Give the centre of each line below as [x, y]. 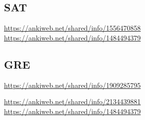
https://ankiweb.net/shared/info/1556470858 [72, 28]
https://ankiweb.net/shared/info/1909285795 [72, 85]
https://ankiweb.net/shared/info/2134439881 [72, 101]
